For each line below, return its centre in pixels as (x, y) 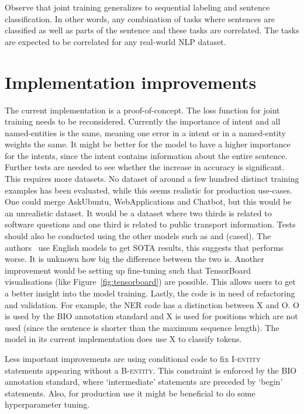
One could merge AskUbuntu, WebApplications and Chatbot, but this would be (148, 201)
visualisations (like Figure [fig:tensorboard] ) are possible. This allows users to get (150, 282)
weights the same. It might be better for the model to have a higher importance (148, 144)
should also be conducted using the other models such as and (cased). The (138, 236)
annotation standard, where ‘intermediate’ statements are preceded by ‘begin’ (144, 382)
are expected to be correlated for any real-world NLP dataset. (115, 41)
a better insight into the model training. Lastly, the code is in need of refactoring (150, 293)
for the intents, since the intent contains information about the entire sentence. (146, 155)
